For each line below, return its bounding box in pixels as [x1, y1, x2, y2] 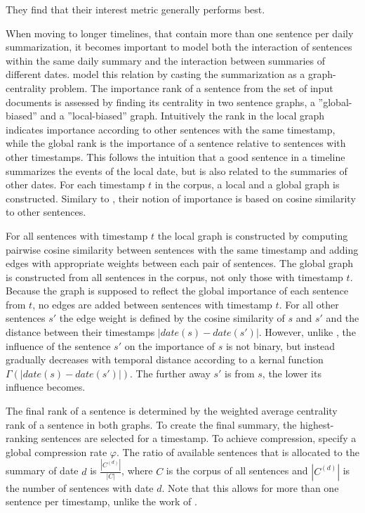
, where [121, 463, 153, 478]
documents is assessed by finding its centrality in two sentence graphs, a [6, 94, 315, 109]
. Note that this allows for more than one [161, 480, 339, 495]
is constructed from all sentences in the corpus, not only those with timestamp [6, 269, 343, 284]
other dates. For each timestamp [6, 177, 145, 192]
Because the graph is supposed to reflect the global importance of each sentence [6, 283, 349, 298]
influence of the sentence [6, 338, 111, 353]
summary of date [6, 463, 79, 478]
